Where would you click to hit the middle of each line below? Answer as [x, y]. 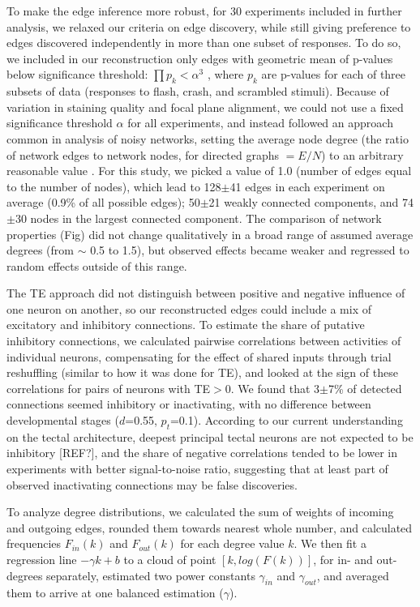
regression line [42, 559]
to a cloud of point [170, 559]
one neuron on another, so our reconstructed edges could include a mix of [189, 308]
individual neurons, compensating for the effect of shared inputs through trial [199, 356]
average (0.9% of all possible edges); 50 [103, 202]
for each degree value [232, 543]
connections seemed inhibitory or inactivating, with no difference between [189, 404]
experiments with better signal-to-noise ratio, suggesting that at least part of [197, 469]
